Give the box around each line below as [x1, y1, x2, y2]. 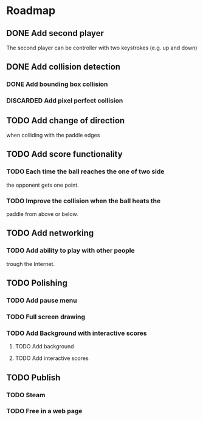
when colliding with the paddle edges [6, 132, 100, 139]
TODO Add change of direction [6, 115, 125, 126]
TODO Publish [6, 372, 61, 383]
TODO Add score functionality [6, 149, 123, 159]
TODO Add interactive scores [15, 354, 89, 362]
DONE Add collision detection [6, 62, 120, 72]
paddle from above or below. [6, 210, 78, 218]
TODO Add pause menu [6, 297, 77, 305]
